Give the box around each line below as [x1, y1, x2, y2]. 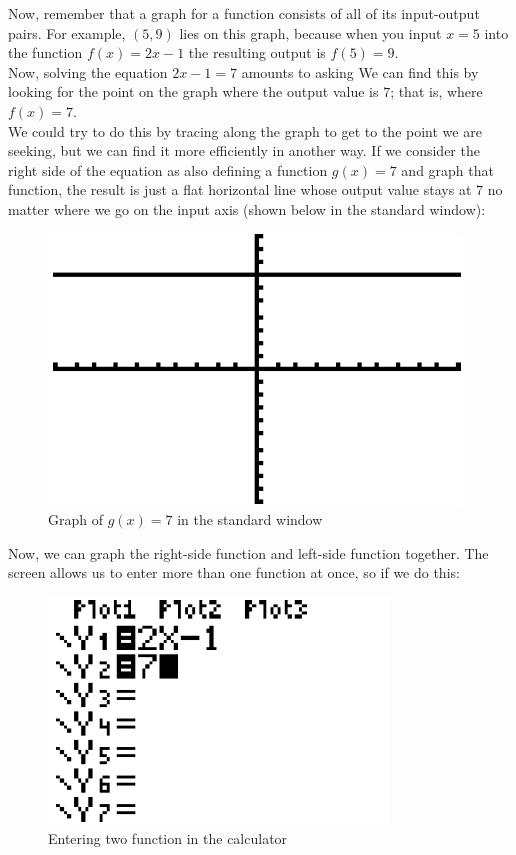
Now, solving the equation [8, 61, 168, 82]
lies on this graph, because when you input [179, 22, 442, 43]
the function [8, 42, 83, 63]
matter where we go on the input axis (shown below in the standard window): [8, 198, 486, 219]
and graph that [401, 159, 494, 180]
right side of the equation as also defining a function [8, 159, 328, 180]
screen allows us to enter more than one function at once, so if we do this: [8, 562, 460, 583]
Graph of [48, 509, 103, 530]
